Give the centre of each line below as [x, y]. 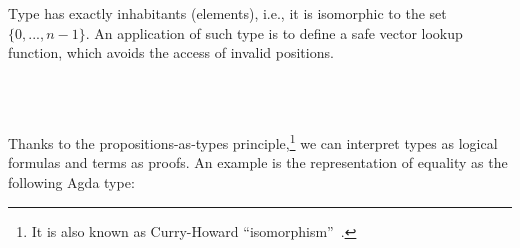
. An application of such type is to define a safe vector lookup [274, 32]
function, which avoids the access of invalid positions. [171, 52]
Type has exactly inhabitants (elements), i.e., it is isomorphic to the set [227, 13]
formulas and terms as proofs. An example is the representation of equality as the [258, 162]
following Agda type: [71, 182]
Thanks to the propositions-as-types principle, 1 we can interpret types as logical [253, 141]
